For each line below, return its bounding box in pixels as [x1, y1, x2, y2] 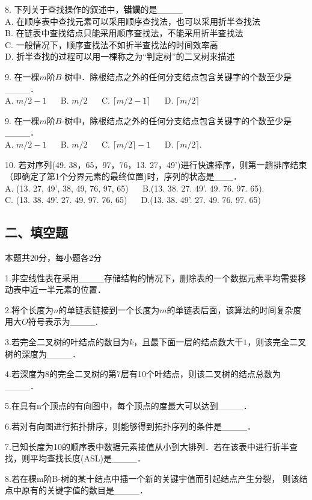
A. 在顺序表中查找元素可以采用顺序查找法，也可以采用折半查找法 [5, 14, 261, 27]
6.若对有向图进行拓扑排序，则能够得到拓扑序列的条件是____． [5, 420, 255, 433]
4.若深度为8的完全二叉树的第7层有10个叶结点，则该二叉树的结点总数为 [5, 367, 281, 380]
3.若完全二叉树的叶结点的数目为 [5, 336, 129, 348]
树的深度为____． [5, 347, 81, 360]
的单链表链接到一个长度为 [58, 303, 160, 316]
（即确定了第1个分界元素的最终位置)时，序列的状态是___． [5, 170, 242, 183]
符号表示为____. [28, 315, 98, 328]
